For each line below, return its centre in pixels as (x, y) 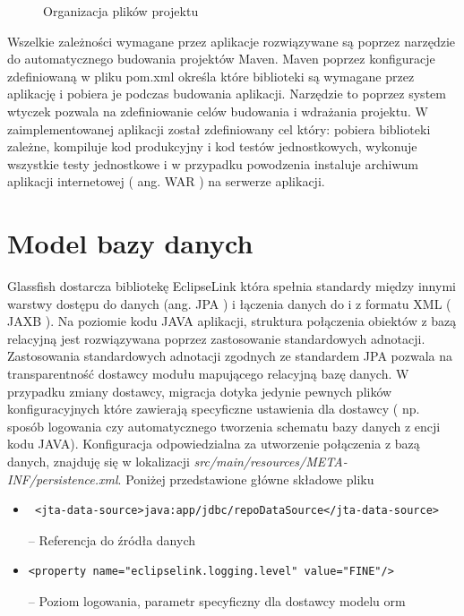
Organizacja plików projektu (121, 11)
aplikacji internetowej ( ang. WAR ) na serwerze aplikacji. (166, 181)
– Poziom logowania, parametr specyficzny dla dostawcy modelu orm (217, 600)
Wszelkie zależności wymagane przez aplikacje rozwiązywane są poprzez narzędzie (232, 41)
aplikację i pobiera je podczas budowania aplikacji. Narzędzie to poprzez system (227, 94)
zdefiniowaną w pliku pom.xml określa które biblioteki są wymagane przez (211, 76)
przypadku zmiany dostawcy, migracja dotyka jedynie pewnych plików (200, 391)
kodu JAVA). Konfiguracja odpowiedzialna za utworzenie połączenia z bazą (214, 444)
